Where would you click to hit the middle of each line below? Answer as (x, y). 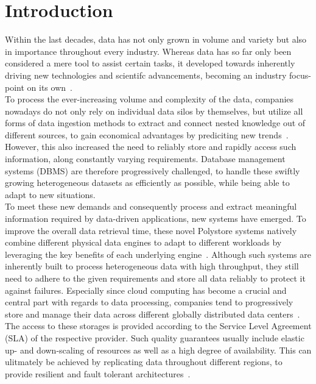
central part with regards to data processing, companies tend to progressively (149, 302)
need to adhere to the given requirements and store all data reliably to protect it (155, 278)
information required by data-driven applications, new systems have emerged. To (156, 219)
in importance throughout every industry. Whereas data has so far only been (148, 51)
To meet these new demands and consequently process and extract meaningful (151, 206)
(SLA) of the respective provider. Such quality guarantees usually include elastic (155, 337)
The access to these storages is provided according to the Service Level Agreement (158, 326)
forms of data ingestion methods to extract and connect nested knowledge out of (155, 123)
